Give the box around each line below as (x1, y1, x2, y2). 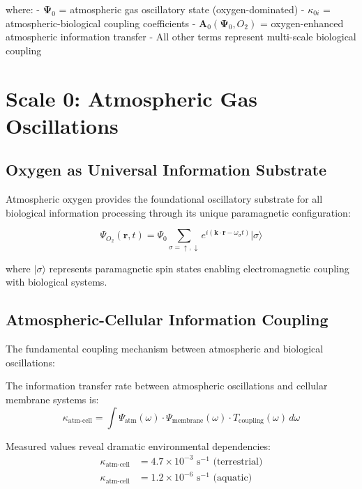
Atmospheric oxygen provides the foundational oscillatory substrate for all (6, 192, 323, 206)
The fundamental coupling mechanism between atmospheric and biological (6, 341, 324, 356)
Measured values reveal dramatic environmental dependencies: (6, 438, 271, 453)
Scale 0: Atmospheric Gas (6, 84, 258, 112)
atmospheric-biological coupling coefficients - (6, 15, 196, 30)
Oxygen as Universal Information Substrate (6, 159, 327, 180)
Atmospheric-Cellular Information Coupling (6, 309, 329, 330)
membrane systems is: (6, 391, 99, 406)
